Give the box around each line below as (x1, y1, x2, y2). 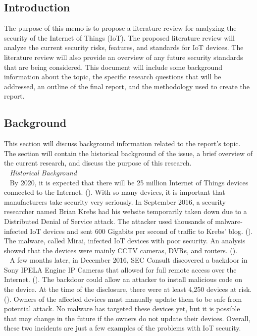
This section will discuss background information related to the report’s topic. (4, 138, 241, 149)
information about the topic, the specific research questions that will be (4, 71, 221, 82)
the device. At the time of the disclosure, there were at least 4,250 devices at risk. (4, 284, 252, 294)
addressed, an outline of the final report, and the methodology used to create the (4, 81, 250, 91)
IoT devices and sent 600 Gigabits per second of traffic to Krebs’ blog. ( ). (30, 225, 253, 236)
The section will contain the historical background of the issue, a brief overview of (4, 148, 253, 158)
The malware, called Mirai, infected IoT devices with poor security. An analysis (4, 235, 246, 246)
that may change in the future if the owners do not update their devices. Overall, (4, 313, 251, 323)
